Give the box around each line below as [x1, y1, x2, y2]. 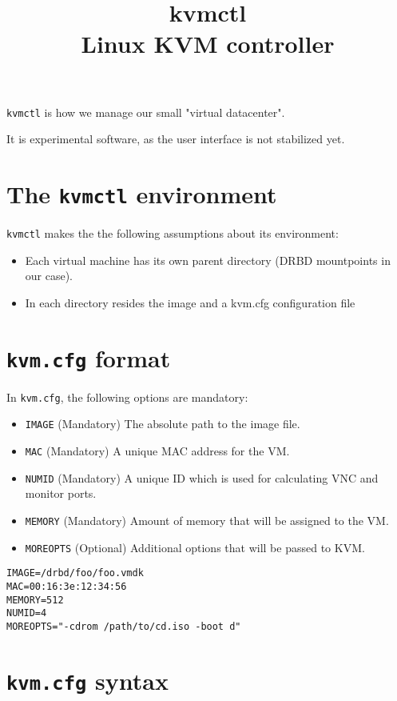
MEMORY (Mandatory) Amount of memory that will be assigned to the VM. [25, 511, 389, 528]
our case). [25, 267, 73, 284]
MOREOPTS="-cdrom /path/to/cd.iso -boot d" [6, 620, 241, 632]
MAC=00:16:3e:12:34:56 [6, 580, 127, 592]
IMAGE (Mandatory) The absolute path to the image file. [25, 415, 300, 432]
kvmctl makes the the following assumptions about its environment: [6, 225, 339, 242]
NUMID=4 [6, 607, 47, 619]
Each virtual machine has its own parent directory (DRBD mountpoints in [25, 251, 391, 268]
